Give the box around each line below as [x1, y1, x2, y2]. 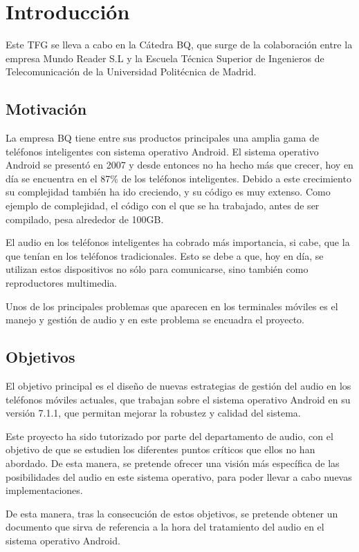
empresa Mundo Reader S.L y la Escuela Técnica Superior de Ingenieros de [6, 50, 324, 65]
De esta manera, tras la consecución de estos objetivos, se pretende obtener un [6, 506, 338, 520]
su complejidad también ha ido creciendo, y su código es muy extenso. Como [6, 184, 331, 199]
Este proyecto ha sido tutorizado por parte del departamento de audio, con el [6, 428, 333, 443]
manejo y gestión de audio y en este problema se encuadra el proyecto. [6, 312, 304, 327]
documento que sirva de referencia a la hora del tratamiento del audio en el [6, 520, 324, 534]
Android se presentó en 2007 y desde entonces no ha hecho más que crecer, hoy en [6, 158, 353, 172]
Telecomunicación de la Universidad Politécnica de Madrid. [6, 64, 257, 79]
